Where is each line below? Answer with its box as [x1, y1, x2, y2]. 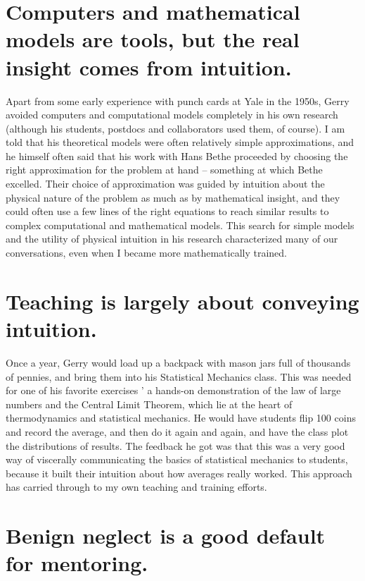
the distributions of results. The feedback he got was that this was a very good [6, 438, 345, 453]
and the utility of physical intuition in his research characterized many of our [6, 231, 338, 246]
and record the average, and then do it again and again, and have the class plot [6, 424, 349, 439]
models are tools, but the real [6, 25, 300, 54]
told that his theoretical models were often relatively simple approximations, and [6, 135, 354, 149]
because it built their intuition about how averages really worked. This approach [6, 465, 352, 480]
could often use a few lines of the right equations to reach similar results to [6, 204, 329, 219]
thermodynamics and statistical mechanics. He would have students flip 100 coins [6, 410, 356, 425]
